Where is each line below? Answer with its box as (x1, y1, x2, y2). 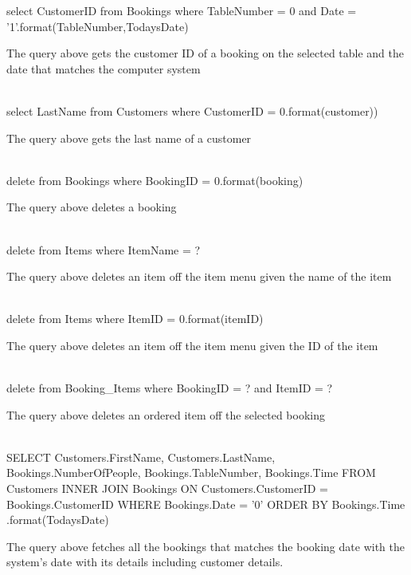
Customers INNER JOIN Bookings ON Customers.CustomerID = (6, 480, 329, 497)
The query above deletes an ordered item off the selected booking (6, 406, 326, 423)
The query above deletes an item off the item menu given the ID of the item (6, 337, 378, 353)
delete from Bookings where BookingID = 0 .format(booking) (6, 171, 303, 188)
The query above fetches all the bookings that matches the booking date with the (6, 538, 405, 554)
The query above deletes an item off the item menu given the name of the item (6, 268, 392, 285)
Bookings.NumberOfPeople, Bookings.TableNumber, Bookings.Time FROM (6, 464, 376, 481)
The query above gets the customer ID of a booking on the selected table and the (6, 45, 405, 61)
